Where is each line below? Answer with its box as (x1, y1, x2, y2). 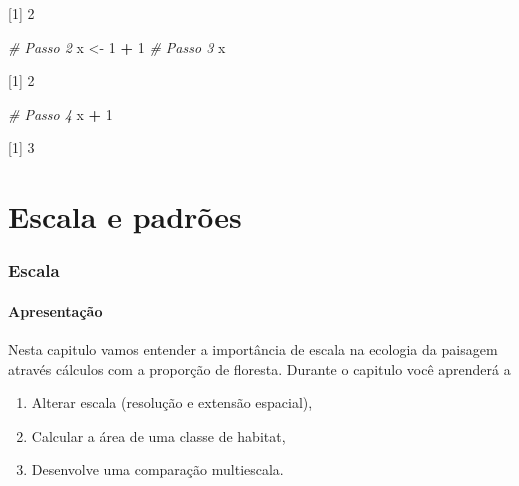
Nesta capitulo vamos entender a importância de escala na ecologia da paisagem (8, 338, 498, 359)
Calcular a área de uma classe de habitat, (31, 425, 286, 446)
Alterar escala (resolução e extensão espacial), (31, 392, 313, 413)
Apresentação (8, 300, 103, 321)
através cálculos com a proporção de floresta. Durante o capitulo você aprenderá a (8, 358, 511, 379)
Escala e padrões (8, 196, 242, 237)
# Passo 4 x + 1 (8, 103, 113, 124)
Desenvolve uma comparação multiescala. (31, 459, 284, 480)
